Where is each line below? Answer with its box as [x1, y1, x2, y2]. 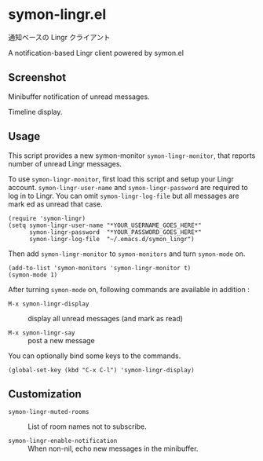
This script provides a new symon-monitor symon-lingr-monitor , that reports [8, 151, 256, 160]
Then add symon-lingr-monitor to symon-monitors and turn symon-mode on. [8, 249, 246, 258]
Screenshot [8, 71, 67, 84]
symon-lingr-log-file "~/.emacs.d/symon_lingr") [28, 235, 195, 243]
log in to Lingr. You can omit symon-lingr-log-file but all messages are [8, 191, 239, 200]
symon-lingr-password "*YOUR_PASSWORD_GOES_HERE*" [28, 228, 202, 236]
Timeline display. [8, 107, 63, 116]
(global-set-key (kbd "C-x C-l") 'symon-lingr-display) [8, 366, 195, 374]
